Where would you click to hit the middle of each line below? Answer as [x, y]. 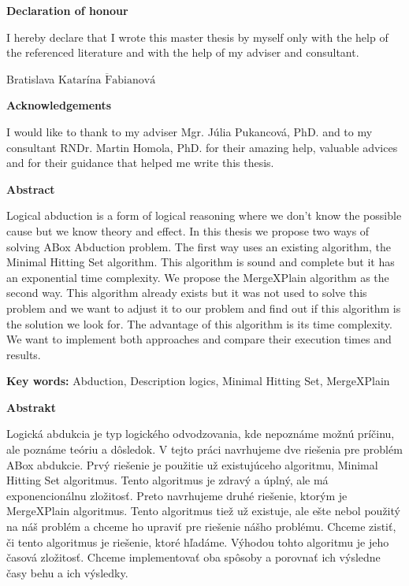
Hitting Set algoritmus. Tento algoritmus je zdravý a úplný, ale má [167, 480]
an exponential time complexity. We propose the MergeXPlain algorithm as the [198, 277]
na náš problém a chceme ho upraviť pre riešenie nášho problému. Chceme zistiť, [201, 527]
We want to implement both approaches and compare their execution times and [199, 339]
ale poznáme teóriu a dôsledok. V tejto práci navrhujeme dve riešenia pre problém [204, 449]
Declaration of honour [67, 10]
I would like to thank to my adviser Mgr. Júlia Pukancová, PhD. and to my [190, 131]
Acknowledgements [59, 105]
